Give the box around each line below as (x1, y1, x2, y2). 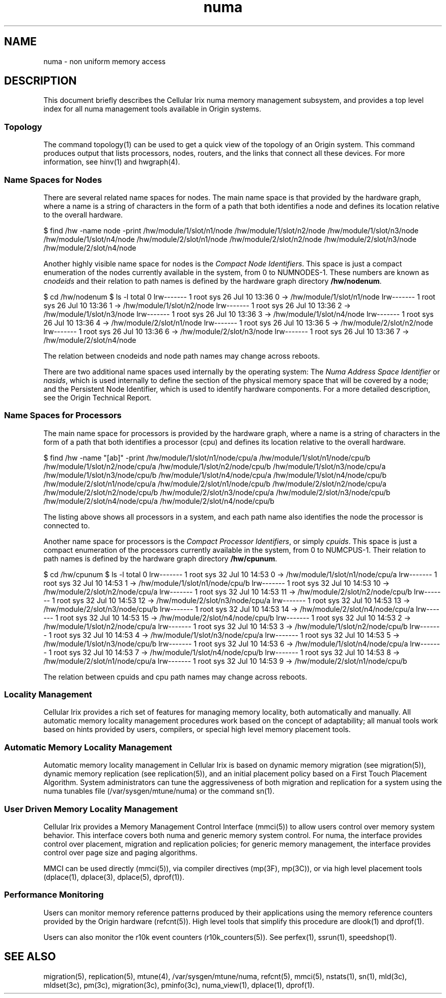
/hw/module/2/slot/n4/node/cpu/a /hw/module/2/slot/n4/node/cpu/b (43, 496, 274, 505)
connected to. (43, 521, 90, 530)
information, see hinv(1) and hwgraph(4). (43, 157, 180, 167)
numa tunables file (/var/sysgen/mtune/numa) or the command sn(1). (43, 787, 274, 796)
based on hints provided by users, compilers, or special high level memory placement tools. (43, 725, 351, 734)
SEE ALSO (4, 950, 56, 963)
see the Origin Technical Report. (43, 393, 152, 402)
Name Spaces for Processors (4, 410, 122, 421)
